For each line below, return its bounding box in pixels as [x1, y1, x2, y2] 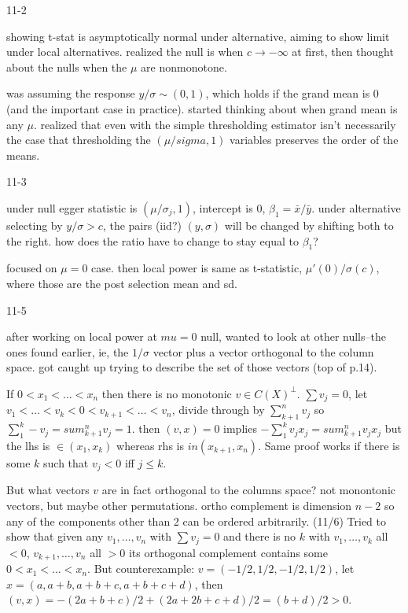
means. [6, 146, 40, 163]
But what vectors [6, 482, 90, 498]
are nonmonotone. [141, 58, 227, 75]
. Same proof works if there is [258, 437, 400, 453]
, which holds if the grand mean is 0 [205, 85, 379, 102]
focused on [6, 260, 57, 276]
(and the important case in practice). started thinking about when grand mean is [6, 100, 398, 116]
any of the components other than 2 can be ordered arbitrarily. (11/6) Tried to [6, 512, 386, 529]
